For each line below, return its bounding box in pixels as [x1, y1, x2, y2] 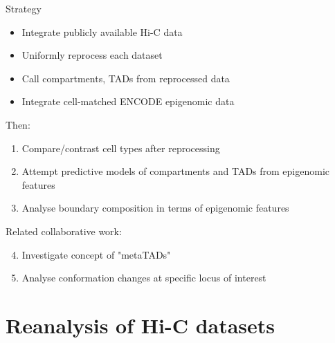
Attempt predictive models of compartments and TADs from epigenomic [21, 164, 330, 178]
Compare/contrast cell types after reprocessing [21, 140, 220, 155]
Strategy [6, 1, 42, 15]
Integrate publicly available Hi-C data [21, 24, 183, 39]
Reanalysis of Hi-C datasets [6, 310, 275, 339]
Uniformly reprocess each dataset [21, 48, 163, 62]
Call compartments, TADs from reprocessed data [21, 71, 230, 85]
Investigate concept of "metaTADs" [21, 247, 171, 261]
